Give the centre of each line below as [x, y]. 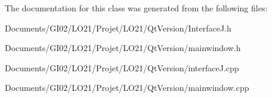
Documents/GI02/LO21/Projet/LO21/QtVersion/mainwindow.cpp [127, 88]
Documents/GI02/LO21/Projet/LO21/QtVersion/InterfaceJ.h [118, 28]
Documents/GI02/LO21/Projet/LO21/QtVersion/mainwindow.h [123, 48]
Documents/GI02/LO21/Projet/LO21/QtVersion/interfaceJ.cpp [122, 67]
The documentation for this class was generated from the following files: [136, 8]
